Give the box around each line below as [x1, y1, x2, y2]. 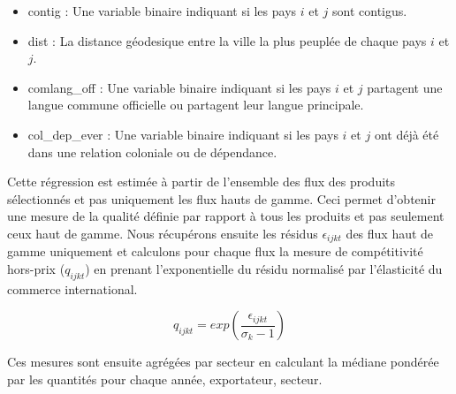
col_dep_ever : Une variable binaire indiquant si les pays [27, 125, 338, 143]
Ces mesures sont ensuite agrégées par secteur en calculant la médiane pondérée [7, 352, 439, 371]
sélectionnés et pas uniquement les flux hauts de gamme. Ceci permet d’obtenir [7, 189, 436, 208]
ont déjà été [374, 125, 439, 143]
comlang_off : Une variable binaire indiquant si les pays [27, 78, 331, 96]
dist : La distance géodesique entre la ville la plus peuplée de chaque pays [27, 31, 427, 49]
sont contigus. [332, 2, 407, 19]
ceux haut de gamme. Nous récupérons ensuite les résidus [7, 224, 318, 242]
